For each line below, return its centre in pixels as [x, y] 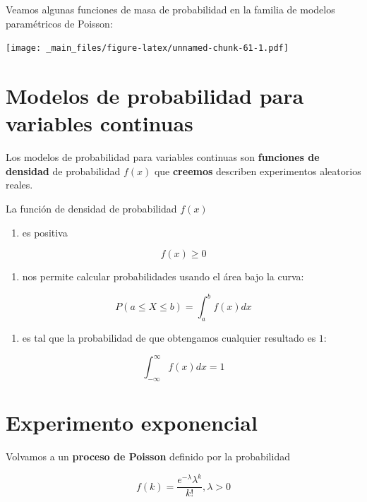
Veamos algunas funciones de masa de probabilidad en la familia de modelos [170, 9]
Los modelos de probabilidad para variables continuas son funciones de [163, 157]
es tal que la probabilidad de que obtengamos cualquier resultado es [169, 338]
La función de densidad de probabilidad [91, 208]
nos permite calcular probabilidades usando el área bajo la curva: [163, 276]
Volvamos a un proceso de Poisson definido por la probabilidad [148, 456]
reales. [19, 185]
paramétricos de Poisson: [59, 23]
